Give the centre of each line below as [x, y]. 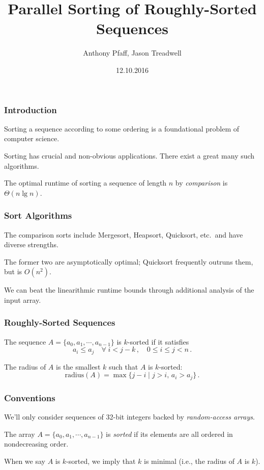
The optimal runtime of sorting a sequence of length [85, 183]
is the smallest [78, 366]
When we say [25, 461]
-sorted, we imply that [101, 461]
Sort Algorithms [38, 215]
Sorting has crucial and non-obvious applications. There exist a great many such [129, 155]
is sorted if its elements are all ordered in [169, 434]
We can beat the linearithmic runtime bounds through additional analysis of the [129, 290]
